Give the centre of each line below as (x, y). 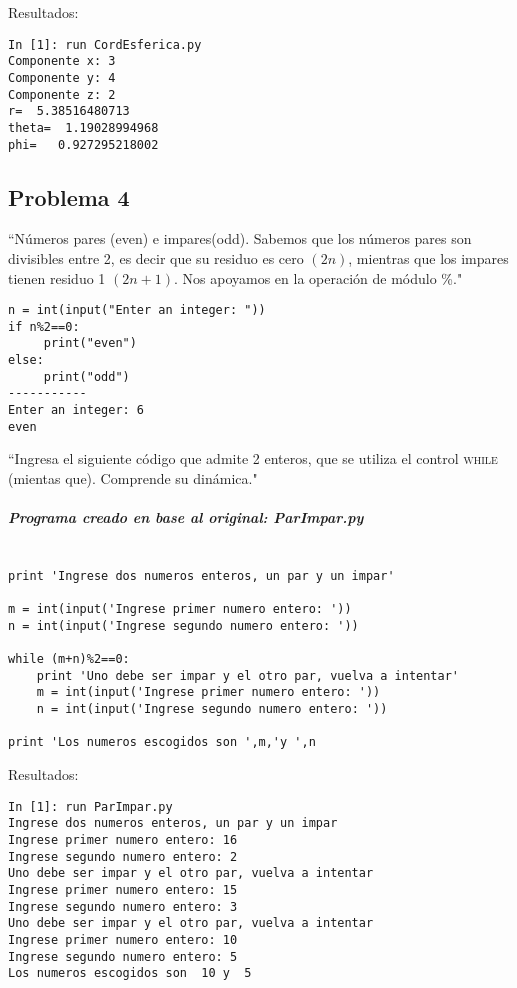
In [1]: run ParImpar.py (90, 806)
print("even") (90, 343)
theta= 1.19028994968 (83, 127)
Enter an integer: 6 (76, 410)
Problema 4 (69, 196)
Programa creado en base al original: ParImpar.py (186, 517)
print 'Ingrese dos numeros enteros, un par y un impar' (201, 575)
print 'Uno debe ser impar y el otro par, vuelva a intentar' (248, 675)
